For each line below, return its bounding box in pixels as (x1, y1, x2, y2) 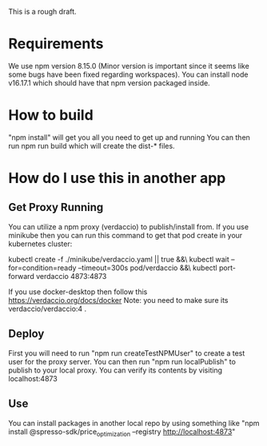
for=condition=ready (8, 263, 77, 273)
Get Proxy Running (8, 201, 104, 214)
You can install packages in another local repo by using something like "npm (8, 418, 260, 428)
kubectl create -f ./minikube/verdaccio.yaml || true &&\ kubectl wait (8, 254, 229, 264)
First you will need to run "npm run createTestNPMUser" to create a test (8, 348, 245, 358)
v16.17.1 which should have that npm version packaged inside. (8, 78, 210, 87)
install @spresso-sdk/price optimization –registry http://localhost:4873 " (8, 427, 236, 438)
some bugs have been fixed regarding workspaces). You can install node (8, 70, 249, 79)
